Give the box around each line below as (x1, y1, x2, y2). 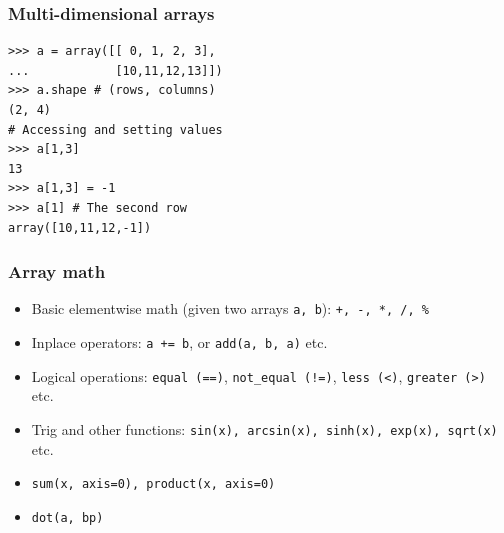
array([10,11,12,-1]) (8, 220, 152, 235)
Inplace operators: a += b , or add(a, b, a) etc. (31, 332, 328, 353)
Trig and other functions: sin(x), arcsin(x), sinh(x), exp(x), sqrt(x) (31, 418, 498, 439)
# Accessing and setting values (8, 122, 223, 137)
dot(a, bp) (31, 510, 104, 525)
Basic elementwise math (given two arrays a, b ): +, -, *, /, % (31, 298, 429, 319)
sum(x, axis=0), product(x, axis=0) (31, 477, 276, 492)
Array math (8, 259, 106, 284)
